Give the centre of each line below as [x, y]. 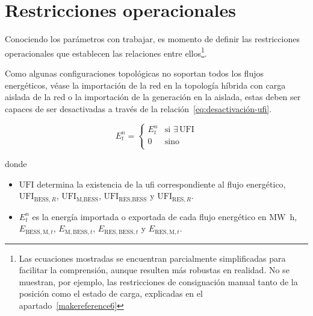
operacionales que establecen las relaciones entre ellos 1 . [106, 52]
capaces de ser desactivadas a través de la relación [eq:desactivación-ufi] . [138, 108]
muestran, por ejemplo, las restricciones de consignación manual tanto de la [158, 281]
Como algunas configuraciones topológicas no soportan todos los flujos [134, 73]
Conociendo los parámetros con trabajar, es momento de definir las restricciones [152, 39]
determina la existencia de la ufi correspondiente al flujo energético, [161, 184]
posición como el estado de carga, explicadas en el [111, 293]
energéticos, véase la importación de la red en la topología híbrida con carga [145, 85]
